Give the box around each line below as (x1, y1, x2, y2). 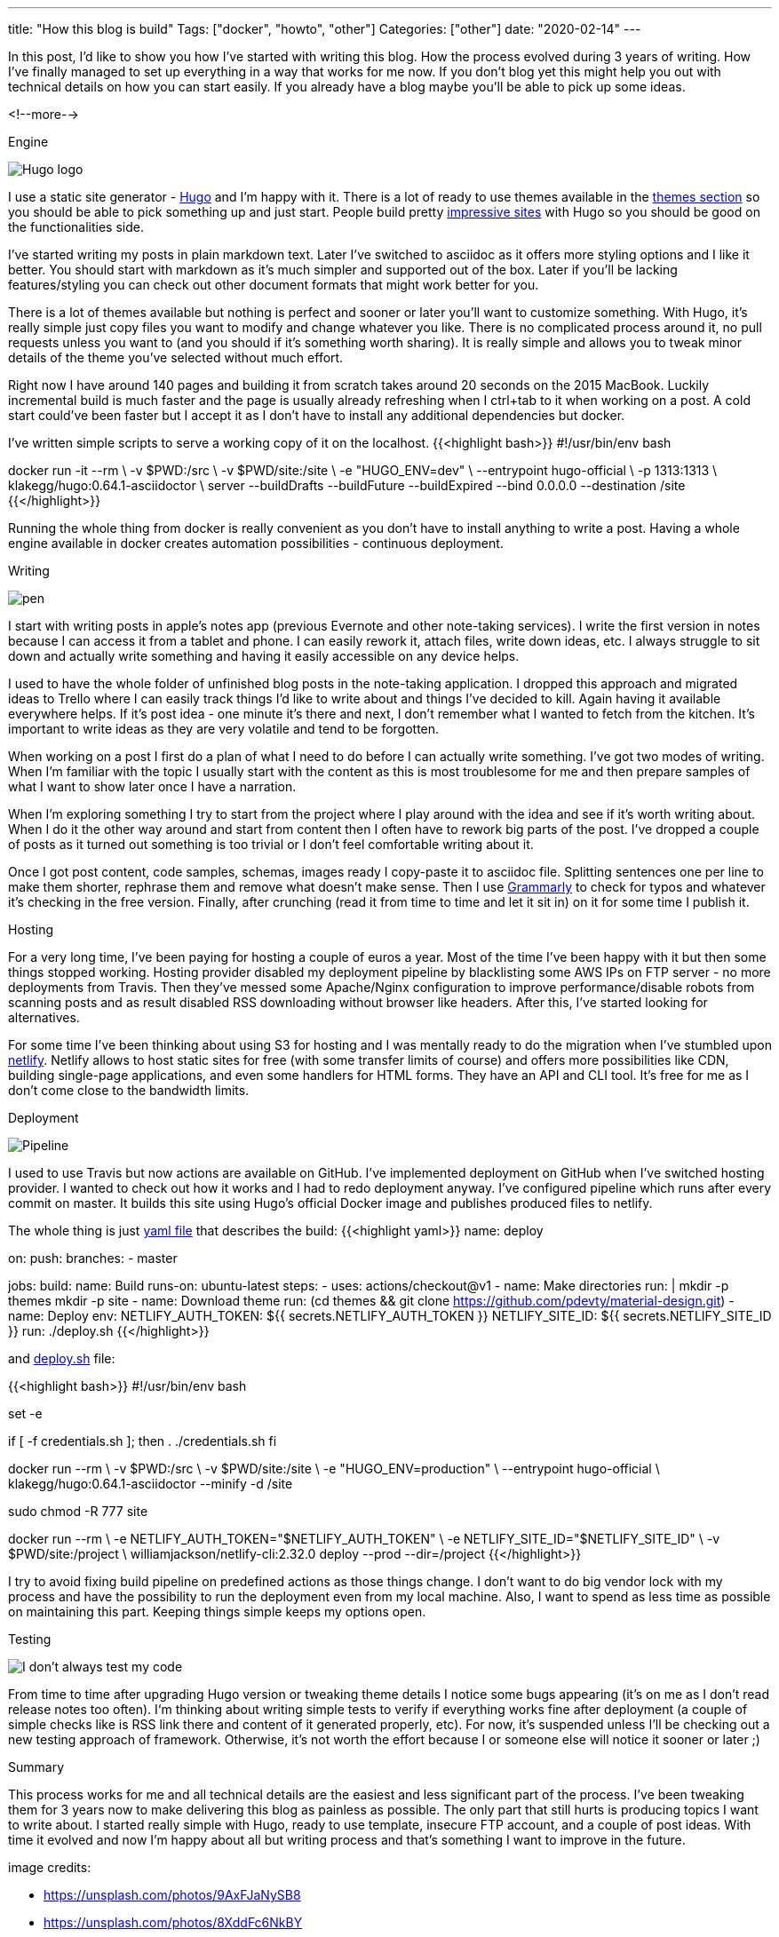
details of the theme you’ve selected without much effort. (8, 350, 344, 365)
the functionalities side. (8, 219, 144, 234)
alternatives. (8, 1010, 80, 1025)
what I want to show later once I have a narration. (8, 779, 297, 794)
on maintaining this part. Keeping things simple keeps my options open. (8, 1604, 426, 1619)
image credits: (8, 1860, 91, 1875)
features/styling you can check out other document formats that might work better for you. (8, 277, 539, 292)
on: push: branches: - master (8, 1250, 178, 1266)
